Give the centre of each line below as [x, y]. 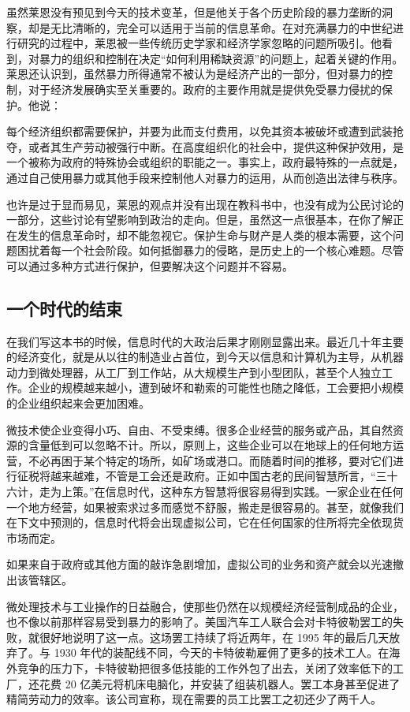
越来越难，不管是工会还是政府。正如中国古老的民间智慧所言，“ [213, 476]
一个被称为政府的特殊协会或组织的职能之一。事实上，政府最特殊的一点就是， [205, 162]
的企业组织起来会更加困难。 [78, 403]
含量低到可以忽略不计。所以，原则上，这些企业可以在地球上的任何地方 [210, 445]
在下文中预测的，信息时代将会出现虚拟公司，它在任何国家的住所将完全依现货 [205, 522]
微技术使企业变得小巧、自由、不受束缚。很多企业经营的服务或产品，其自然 [199, 429]
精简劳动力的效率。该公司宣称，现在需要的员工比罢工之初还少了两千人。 [194, 699]
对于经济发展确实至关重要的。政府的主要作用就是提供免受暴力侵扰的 [205, 89]
